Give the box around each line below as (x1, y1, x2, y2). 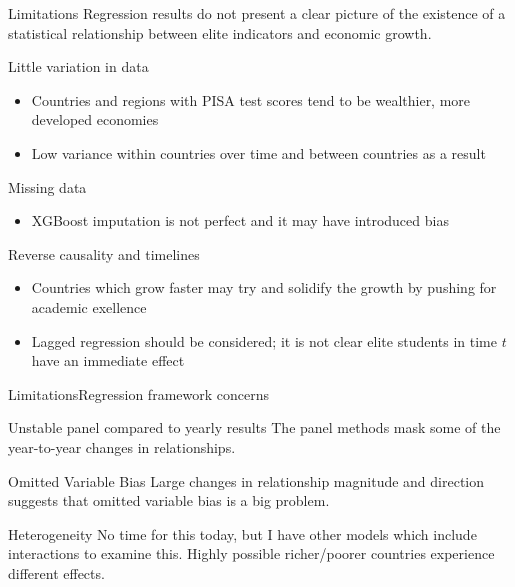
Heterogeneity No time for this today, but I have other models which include (8, 523, 477, 544)
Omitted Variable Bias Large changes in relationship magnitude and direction (8, 470, 485, 491)
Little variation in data (8, 56, 149, 77)
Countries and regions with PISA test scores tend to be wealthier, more (31, 89, 471, 110)
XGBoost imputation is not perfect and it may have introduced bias (31, 210, 449, 231)
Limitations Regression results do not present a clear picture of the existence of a (8, 3, 506, 23)
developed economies (31, 109, 159, 130)
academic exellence (31, 296, 147, 317)
